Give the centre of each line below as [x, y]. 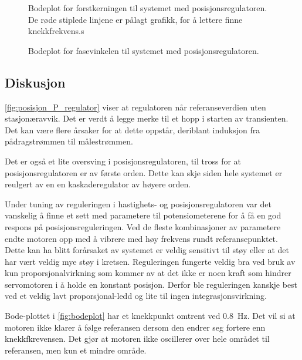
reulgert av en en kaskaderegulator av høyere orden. [98, 184]
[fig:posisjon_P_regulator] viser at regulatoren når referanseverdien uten [135, 107]
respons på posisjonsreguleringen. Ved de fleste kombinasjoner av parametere [143, 226]
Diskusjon [35, 82]
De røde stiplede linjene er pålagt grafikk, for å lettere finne [135, 19]
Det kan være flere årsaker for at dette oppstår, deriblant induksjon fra [133, 129]
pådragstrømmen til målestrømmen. [69, 141]
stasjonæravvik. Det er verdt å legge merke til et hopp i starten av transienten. [147, 118]
